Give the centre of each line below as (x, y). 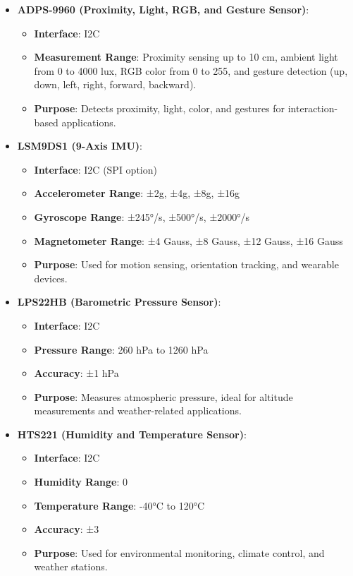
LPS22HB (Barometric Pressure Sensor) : (119, 302)
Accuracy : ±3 (67, 529)
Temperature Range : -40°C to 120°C (119, 505)
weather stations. (71, 566)
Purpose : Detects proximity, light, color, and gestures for (160, 108)
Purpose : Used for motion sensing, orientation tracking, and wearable (186, 264)
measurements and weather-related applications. (138, 410)
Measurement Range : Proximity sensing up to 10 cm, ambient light (186, 57)
